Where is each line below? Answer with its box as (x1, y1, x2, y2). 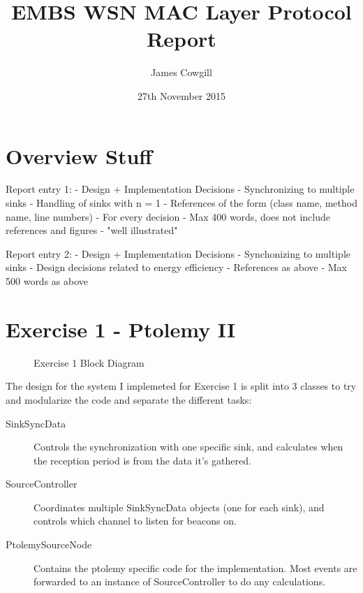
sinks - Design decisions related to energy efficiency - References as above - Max (6, 260, 347, 274)
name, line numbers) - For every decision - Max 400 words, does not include (6, 209, 330, 224)
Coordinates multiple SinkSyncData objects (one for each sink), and (34, 499, 325, 514)
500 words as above (6, 274, 89, 288)
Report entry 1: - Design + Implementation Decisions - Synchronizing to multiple (6, 182, 355, 196)
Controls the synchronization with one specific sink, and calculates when (34, 439, 343, 454)
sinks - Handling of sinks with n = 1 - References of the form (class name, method (6, 196, 357, 210)
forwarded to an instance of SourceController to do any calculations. (34, 574, 326, 589)
